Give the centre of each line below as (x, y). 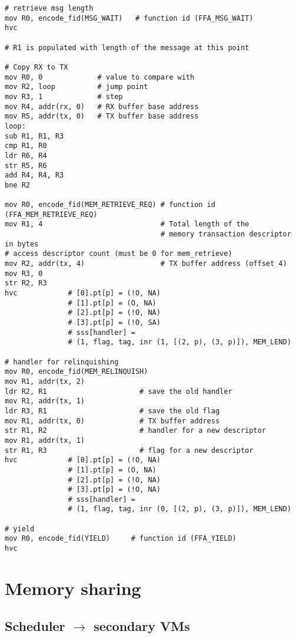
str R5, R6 (26, 165)
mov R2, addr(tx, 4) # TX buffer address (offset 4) (146, 264)
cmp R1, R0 (26, 146)
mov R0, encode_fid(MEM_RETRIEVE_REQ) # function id (110, 205)
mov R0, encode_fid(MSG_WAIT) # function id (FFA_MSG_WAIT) (129, 18)
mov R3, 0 (24, 273)
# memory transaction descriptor (226, 234)
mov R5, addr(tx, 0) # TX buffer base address (102, 116)
